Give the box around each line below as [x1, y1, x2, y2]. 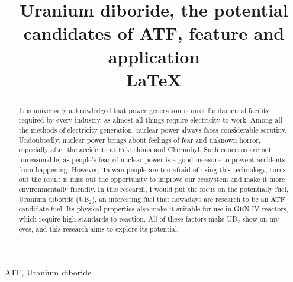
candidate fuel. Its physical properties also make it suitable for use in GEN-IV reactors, [18, 204, 288, 214]
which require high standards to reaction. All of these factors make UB [18, 213, 237, 223]
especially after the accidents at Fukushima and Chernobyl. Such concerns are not [18, 145, 272, 155]
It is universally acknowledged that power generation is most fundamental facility [18, 105, 270, 115]
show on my [242, 213, 279, 223]
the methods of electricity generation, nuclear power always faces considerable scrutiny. [18, 125, 287, 135]
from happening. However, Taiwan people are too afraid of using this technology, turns [18, 164, 286, 174]
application [108, 44, 200, 68]
